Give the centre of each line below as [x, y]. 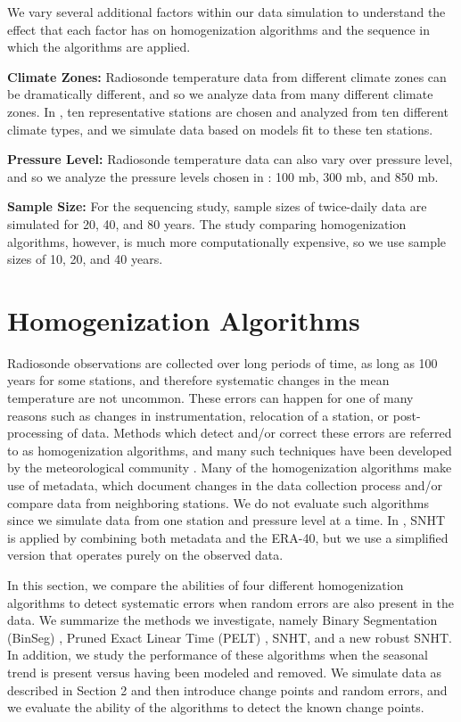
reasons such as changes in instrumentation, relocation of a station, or [198, 415]
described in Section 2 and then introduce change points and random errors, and [227, 689]
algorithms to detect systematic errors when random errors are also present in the [230, 602]
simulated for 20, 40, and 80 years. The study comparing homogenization [207, 223]
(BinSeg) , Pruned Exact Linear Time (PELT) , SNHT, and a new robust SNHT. [230, 637]
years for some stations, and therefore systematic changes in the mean [198, 380]
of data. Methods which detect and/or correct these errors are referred [259, 433]
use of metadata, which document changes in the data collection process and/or [225, 485]
